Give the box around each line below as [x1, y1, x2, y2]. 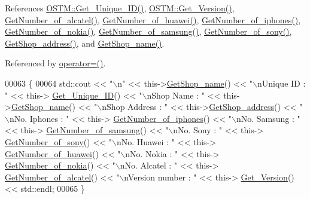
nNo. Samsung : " [236, 112, 300, 124]
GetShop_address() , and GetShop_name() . [5, 36, 165, 49]
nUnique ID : [257, 76, 306, 89]
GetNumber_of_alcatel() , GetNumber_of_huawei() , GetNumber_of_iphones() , [5, 13, 301, 26]
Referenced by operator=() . [5, 57, 106, 69]
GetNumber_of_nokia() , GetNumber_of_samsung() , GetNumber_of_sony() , [5, 25, 292, 38]
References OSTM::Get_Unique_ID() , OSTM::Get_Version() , [5, 2, 235, 14]
